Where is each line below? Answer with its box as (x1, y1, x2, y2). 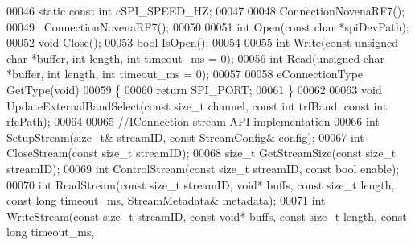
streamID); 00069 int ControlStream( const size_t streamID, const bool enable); (6, 160, 400, 176)
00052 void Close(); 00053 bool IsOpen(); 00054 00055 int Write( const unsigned (6, 34, 398, 51)
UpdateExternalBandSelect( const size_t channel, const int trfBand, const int (6, 97, 388, 114)
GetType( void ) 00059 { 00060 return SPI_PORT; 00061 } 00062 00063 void (6, 81, 382, 98)
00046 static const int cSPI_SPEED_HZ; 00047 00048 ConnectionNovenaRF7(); (6, 2, 405, 19)
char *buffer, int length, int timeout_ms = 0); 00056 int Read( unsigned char (6, 49, 384, 66)
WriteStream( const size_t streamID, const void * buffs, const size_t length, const (6, 207, 407, 224)
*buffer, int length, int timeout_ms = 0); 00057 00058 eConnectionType (6, 65, 364, 82)
